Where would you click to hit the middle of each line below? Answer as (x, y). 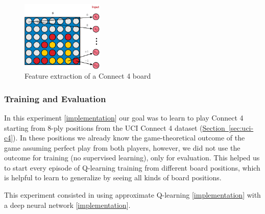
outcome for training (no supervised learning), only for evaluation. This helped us (132, 158)
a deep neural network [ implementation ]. (67, 205)
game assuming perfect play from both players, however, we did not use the (122, 147)
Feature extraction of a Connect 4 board (88, 76)
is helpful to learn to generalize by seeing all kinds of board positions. (113, 177)
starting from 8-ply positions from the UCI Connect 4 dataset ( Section (115, 127)
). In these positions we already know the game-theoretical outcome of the (129, 138)
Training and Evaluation (55, 98)
